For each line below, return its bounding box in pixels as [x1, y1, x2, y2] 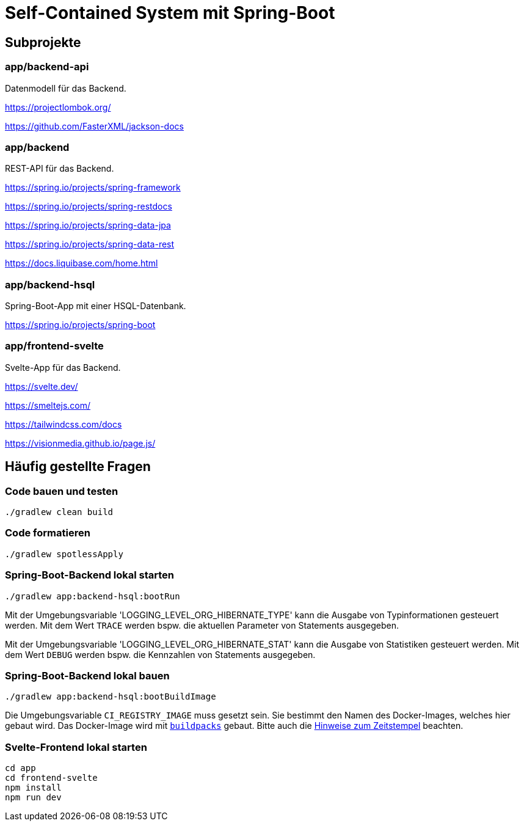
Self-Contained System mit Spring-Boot [5, 2, 335, 23]
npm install [5, 783, 62, 793]
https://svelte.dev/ [5, 381, 78, 392]
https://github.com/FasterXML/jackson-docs [5, 120, 184, 131]
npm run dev [5, 792, 62, 803]
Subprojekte [5, 34, 81, 50]
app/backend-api [5, 60, 89, 73]
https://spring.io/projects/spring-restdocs [5, 201, 172, 212]
